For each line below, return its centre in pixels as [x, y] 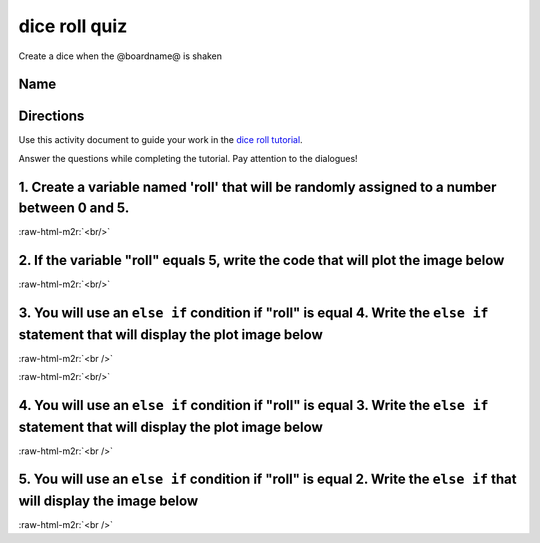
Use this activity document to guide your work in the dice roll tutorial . [161, 140]
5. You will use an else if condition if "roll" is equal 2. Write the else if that [267, 479]
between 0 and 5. [74, 208]
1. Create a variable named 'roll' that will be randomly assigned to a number [257, 186]
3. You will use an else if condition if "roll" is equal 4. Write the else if [253, 313]
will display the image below [108, 501]
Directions [51, 116]
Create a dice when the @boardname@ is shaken [120, 56]
